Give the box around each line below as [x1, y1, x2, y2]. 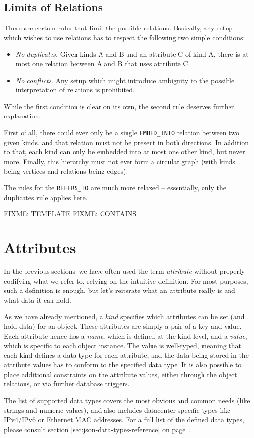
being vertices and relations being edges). [4, 166, 128, 176]
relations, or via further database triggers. [4, 379, 130, 389]
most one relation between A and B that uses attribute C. [15, 58, 190, 68]
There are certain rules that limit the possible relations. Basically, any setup [4, 23, 233, 33]
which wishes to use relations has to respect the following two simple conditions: [4, 32, 245, 42]
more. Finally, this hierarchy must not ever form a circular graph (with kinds [4, 156, 235, 166]
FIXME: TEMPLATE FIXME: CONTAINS [4, 208, 136, 219]
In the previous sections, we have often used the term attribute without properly [4, 265, 245, 276]
